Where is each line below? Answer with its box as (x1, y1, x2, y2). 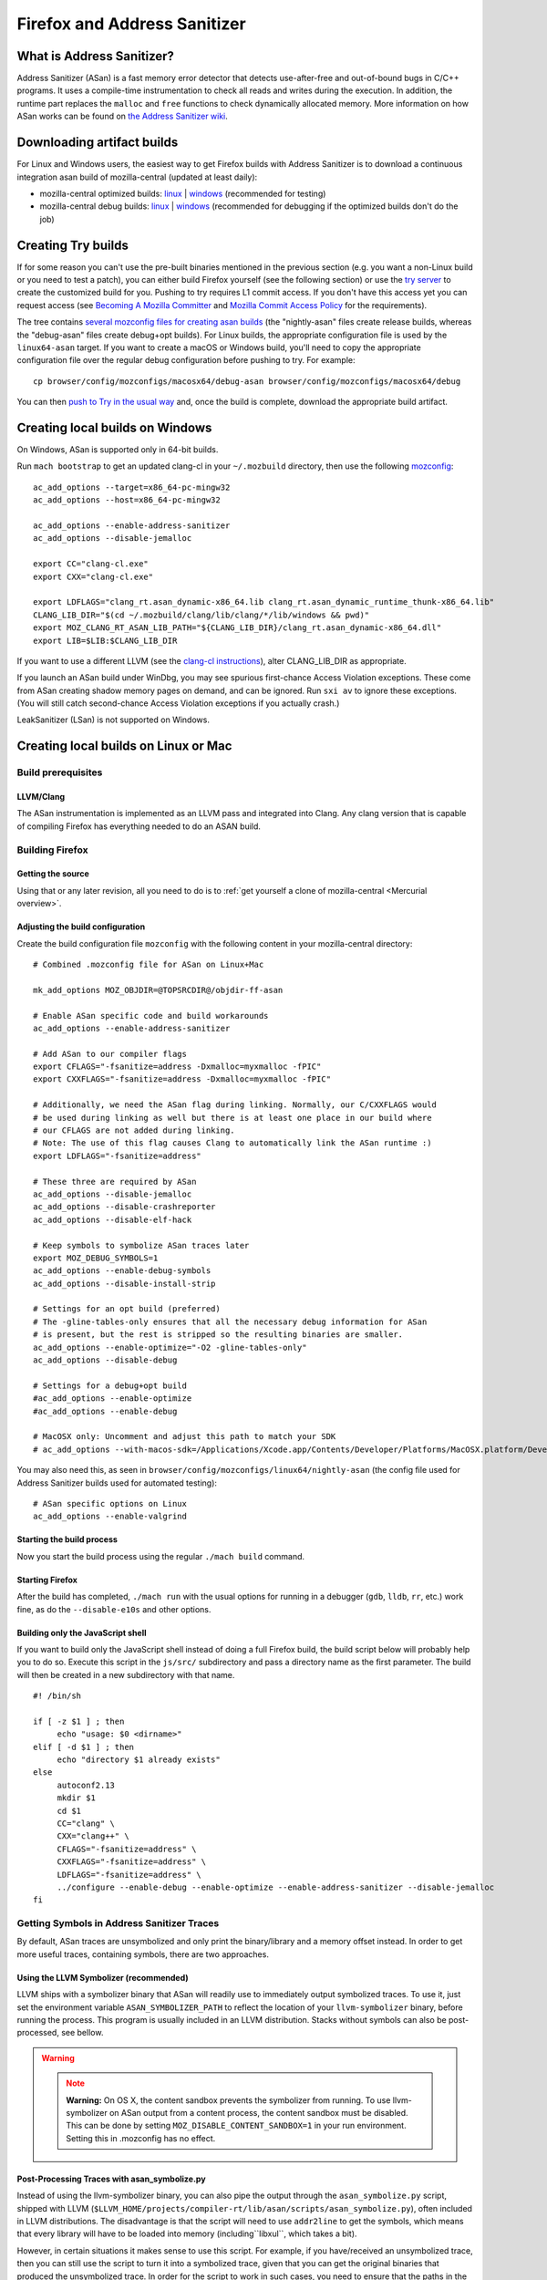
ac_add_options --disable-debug (33, 1355, 178, 1365)
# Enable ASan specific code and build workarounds (33, 1010, 269, 1021)
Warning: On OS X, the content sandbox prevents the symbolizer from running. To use (66, 2094, 391, 2106)
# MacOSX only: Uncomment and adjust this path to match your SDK (33, 1432, 336, 1442)
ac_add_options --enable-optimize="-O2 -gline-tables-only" (33, 1342, 307, 1352)
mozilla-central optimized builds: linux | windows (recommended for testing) (39, 188, 326, 199)
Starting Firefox (16, 1574, 77, 1585)
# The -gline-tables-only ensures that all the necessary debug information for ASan (33, 1316, 428, 1327)
